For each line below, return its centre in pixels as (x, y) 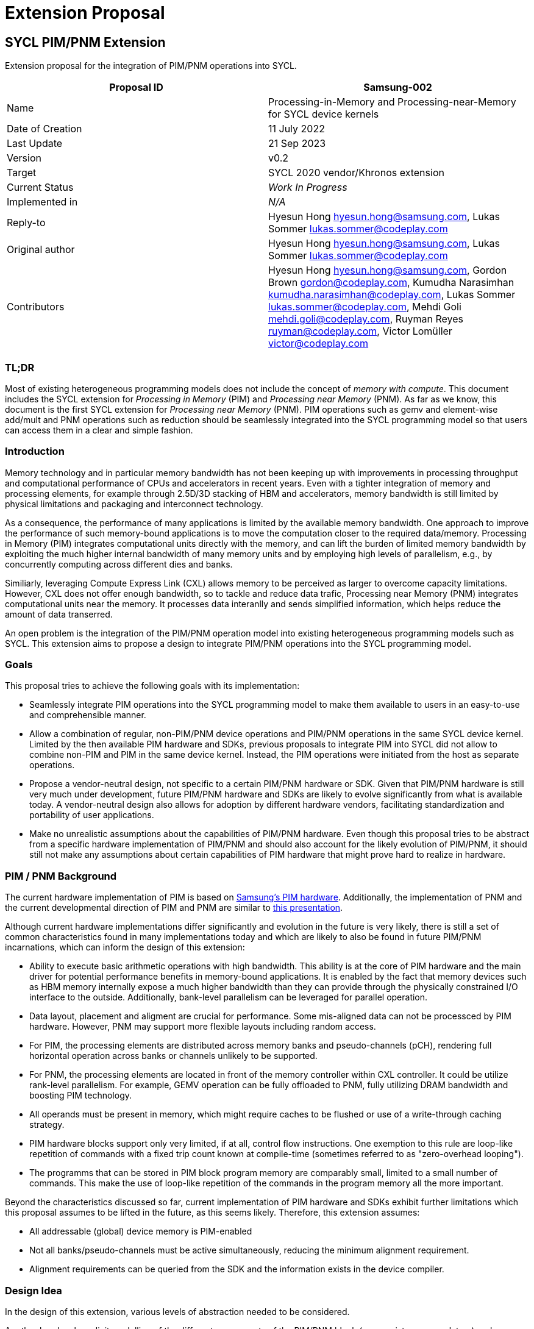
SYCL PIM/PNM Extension (85, 42)
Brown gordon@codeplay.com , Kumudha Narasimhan (391, 283)
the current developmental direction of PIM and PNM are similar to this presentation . (174, 908)
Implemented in (42, 202)
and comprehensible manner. (88, 715)
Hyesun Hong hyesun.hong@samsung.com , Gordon (388, 270)
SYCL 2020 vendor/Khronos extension (356, 173)
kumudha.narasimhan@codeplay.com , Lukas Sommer (392, 295)
